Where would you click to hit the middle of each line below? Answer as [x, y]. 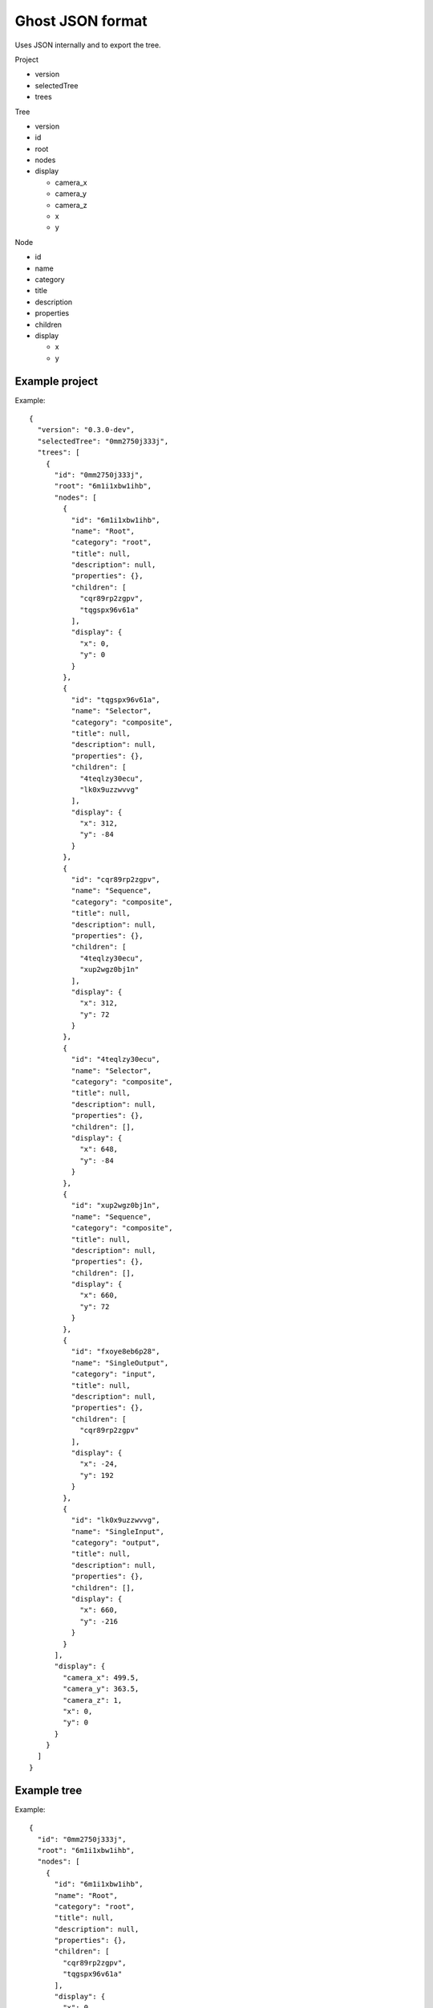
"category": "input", [113, 1374]
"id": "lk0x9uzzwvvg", [115, 1520]
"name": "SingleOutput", [120, 1363]
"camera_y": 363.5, [101, 1689]
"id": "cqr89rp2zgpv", [115, 880]
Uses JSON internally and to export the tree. [88, 45]
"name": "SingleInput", [117, 1531]
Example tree [49, 1790]
